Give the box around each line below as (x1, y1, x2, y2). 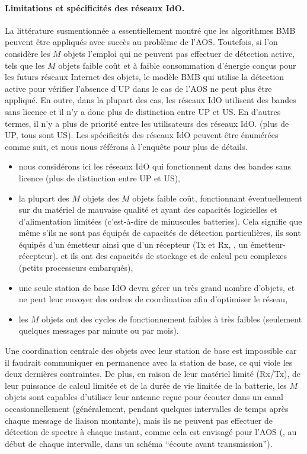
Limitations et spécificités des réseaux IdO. (5, 1, 185, 14)
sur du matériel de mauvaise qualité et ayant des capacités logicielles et (18, 203, 277, 216)
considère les (5, 47, 50, 59)
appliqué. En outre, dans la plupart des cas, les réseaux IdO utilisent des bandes (5, 94, 296, 106)
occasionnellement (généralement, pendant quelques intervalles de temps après (5, 402, 289, 415)
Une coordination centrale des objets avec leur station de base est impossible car (5, 344, 297, 357)
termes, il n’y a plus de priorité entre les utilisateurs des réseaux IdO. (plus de (5, 117, 289, 129)
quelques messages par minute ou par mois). (18, 324, 179, 337)
